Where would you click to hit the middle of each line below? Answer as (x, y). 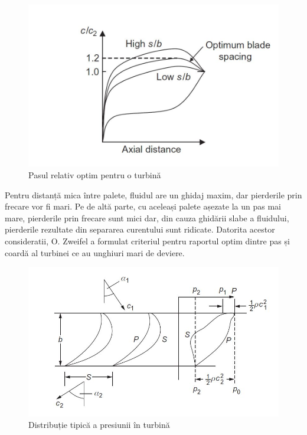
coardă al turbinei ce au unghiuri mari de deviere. (95, 252)
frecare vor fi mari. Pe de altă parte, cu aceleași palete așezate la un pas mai (143, 206)
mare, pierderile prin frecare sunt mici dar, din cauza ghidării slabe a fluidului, (147, 217)
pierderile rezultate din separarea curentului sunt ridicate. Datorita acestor (140, 229)
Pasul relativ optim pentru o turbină (95, 174)
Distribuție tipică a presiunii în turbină (99, 425)
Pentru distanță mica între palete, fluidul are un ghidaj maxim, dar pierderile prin (153, 194)
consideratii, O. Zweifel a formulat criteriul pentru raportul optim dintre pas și (147, 241)
